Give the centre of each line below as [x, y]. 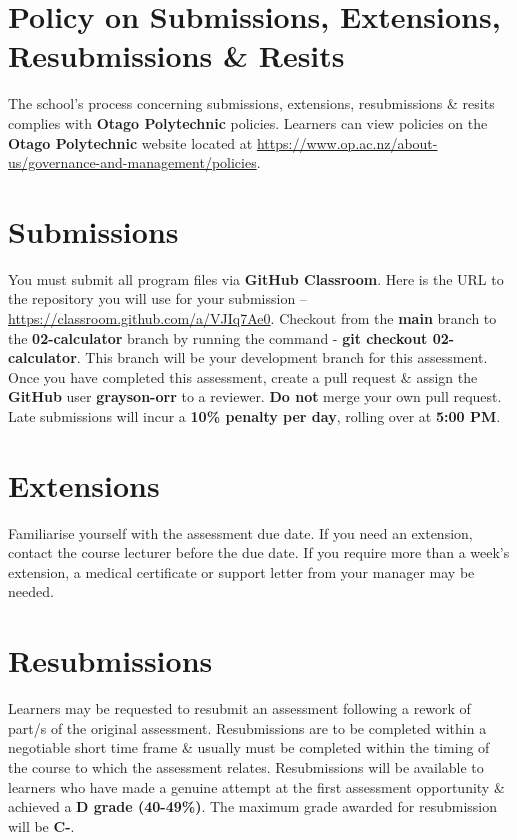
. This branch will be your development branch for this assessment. [282, 357]
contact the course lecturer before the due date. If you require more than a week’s [259, 552]
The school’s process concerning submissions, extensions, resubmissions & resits [251, 103]
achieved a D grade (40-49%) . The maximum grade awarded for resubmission [252, 806]
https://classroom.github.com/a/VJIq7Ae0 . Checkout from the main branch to [252, 318]
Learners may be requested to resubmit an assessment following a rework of [239, 708]
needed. [31, 591]
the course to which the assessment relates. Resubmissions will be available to [246, 766]
